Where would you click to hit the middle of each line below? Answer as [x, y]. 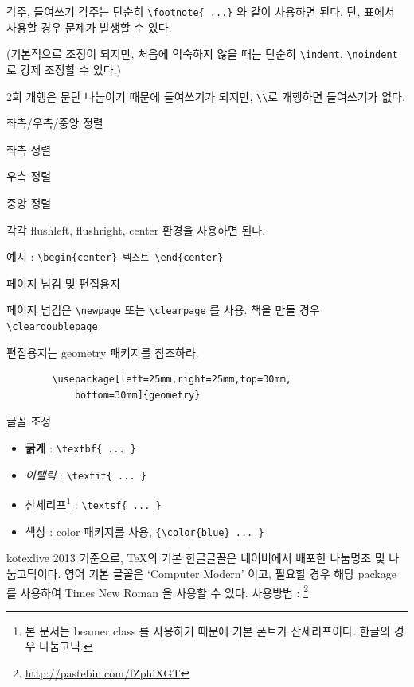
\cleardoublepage [52, 327]
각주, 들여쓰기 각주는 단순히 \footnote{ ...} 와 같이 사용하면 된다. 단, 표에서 [201, 11]
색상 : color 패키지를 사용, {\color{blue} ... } [145, 531]
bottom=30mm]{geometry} [137, 395]
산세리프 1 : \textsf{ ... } [93, 503]
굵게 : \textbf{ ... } [81, 448]
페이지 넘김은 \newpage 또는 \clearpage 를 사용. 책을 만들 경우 [163, 310]
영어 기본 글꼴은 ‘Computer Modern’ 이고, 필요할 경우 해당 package [230, 573]
